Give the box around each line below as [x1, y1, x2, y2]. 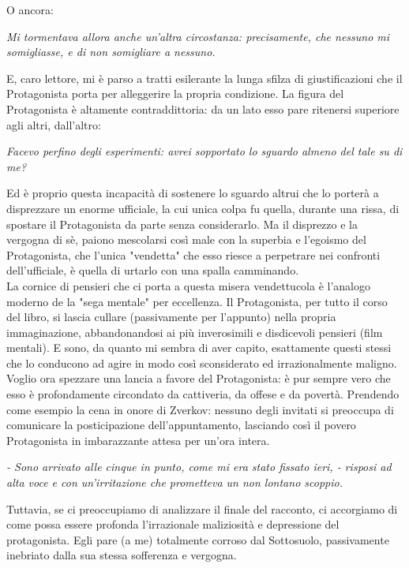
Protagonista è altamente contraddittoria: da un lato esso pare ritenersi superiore [6, 100, 400, 117]
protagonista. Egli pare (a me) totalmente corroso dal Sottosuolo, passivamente [6, 531, 389, 547]
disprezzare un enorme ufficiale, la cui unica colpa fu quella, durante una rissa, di [6, 200, 400, 216]
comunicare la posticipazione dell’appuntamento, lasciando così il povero [6, 417, 356, 433]
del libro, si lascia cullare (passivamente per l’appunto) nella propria [6, 308, 336, 325]
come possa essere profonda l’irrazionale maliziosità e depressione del [6, 516, 340, 532]
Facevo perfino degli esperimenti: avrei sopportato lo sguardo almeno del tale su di [6, 143, 403, 159]
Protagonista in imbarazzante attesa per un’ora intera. [6, 432, 270, 448]
